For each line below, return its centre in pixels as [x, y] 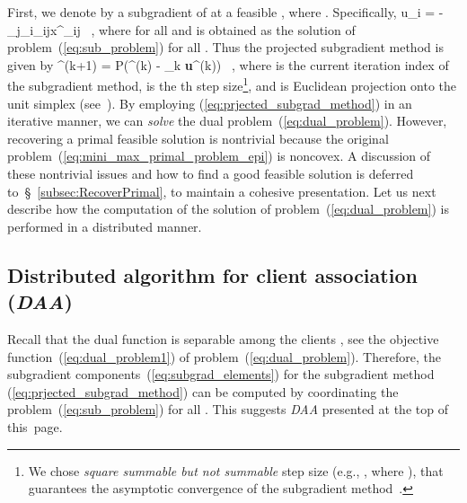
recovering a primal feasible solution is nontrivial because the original [198, 138]
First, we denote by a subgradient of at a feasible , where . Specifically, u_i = [221, 12]
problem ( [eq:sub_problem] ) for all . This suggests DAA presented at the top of [228, 409]
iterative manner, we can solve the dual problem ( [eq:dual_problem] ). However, [227, 121]
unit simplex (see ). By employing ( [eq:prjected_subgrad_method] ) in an [210, 103]
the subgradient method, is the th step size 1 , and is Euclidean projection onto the [232, 84]
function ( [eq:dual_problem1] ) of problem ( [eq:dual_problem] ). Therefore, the [224, 356]
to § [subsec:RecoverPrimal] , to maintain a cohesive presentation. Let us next [222, 191]
